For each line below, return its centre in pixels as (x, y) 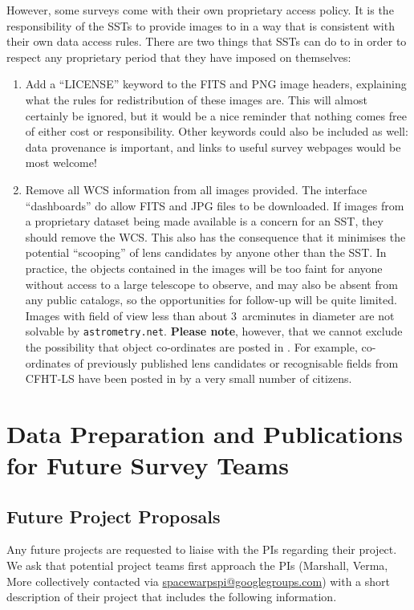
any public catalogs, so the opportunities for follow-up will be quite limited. (211, 300)
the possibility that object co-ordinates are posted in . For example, (191, 346)
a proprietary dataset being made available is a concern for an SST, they (204, 221)
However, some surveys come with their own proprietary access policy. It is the (200, 10)
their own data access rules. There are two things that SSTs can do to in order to (207, 41)
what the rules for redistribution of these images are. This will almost (196, 99)
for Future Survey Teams (148, 465)
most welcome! (61, 163)
